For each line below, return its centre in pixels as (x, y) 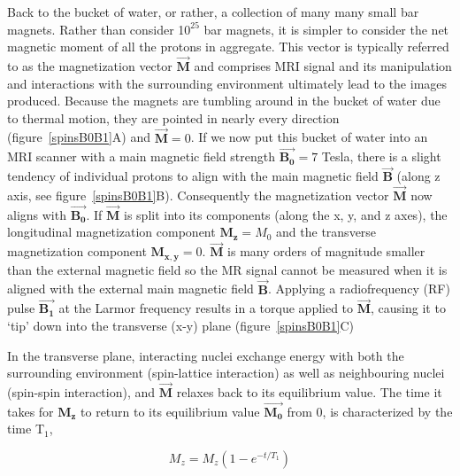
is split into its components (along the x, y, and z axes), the (286, 214)
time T (26, 429)
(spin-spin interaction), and (81, 391)
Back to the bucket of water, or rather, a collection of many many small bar (213, 12)
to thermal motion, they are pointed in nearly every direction (173, 117)
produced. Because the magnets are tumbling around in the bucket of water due (224, 101)
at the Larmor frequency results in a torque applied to (206, 308)
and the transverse (326, 232)
